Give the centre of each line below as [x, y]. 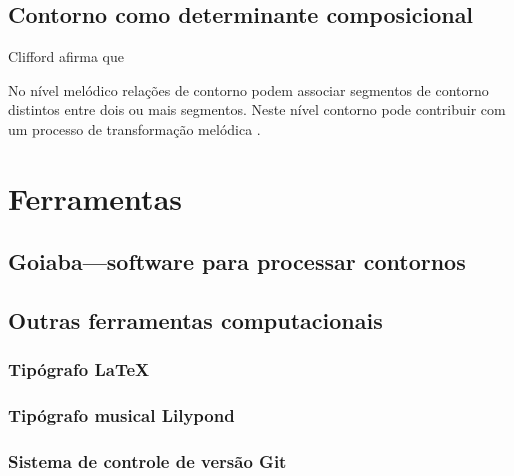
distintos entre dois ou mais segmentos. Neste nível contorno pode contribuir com [257, 109]
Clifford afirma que [66, 56]
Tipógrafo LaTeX [79, 369]
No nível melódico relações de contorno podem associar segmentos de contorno [248, 89]
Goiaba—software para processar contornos [237, 261]
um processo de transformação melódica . [134, 128]
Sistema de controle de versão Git [147, 461]
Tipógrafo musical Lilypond [121, 415]
